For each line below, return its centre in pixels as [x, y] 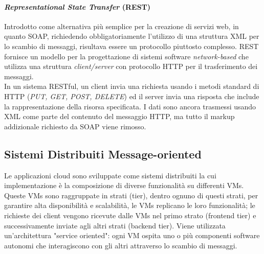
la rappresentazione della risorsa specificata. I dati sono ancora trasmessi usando [130, 106]
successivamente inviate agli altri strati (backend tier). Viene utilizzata [115, 225]
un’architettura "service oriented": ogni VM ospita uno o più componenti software [132, 235]
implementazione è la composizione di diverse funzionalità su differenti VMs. [124, 185]
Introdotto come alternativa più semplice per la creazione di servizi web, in [122, 26]
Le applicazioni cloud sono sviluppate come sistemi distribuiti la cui [110, 175]
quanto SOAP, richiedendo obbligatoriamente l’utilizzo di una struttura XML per [132, 36]
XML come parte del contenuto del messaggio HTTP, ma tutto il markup [119, 116]
